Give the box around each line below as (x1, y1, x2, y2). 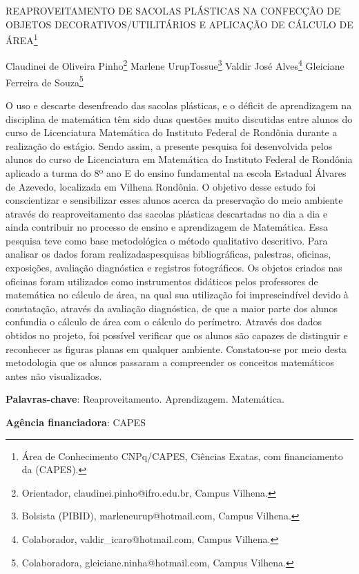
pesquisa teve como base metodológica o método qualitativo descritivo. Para (6, 233, 328, 247)
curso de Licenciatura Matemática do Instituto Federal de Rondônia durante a (6, 125, 338, 140)
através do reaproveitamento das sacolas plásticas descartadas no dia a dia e (6, 206, 328, 220)
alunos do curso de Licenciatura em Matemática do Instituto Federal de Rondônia (6, 152, 353, 166)
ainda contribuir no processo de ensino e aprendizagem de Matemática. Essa (6, 220, 328, 234)
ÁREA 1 (6, 31, 38, 47)
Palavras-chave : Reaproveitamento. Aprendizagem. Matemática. (6, 392, 284, 406)
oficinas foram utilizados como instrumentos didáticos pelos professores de (6, 274, 318, 288)
